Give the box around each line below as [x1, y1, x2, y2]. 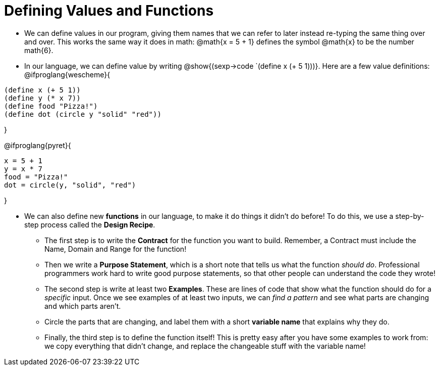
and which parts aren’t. [44, 301, 121, 310]
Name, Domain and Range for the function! [44, 244, 187, 253]
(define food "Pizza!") [4, 102, 98, 110]
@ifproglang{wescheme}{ [24, 70, 111, 79]
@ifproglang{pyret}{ [4, 141, 71, 150]
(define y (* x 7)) [4, 94, 81, 102]
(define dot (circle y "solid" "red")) [4, 110, 161, 118]
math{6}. [24, 45, 53, 55]
